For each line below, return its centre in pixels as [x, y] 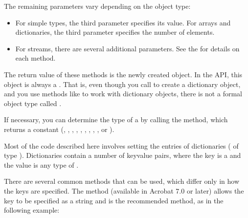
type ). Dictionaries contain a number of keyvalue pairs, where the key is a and [123, 155]
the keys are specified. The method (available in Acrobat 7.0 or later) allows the [124, 190]
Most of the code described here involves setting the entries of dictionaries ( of [121, 145]
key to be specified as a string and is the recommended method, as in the [114, 200]
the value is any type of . [41, 164]
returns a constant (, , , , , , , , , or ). [59, 129]
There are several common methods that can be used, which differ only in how [122, 181]
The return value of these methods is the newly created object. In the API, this [123, 74]
